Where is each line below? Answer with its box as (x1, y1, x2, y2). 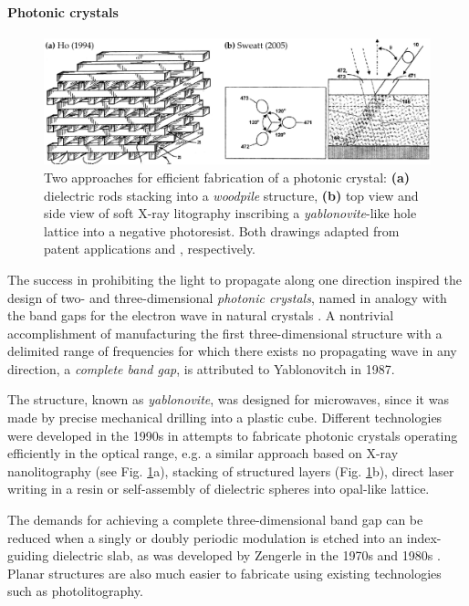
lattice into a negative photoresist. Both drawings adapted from (44, 221, 400, 240)
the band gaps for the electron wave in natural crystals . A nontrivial (7, 306, 394, 325)
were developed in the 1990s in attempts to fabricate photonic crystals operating (7, 425, 458, 444)
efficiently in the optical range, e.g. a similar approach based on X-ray (7, 444, 399, 463)
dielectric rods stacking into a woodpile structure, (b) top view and (44, 185, 419, 204)
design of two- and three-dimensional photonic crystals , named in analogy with (7, 287, 447, 307)
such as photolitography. (7, 581, 143, 601)
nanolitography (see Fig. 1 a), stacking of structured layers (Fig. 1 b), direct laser (7, 461, 454, 480)
